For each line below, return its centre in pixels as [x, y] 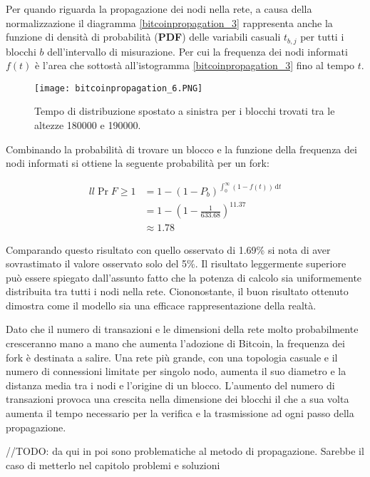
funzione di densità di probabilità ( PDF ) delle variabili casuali [143, 37]
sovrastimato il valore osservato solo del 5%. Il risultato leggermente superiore [176, 263]
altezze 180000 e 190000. [88, 125]
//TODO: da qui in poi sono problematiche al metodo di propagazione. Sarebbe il [185, 451]
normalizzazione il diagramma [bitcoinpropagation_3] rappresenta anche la [169, 22]
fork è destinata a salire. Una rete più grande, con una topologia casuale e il [172, 357]
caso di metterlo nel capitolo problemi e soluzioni [113, 465]
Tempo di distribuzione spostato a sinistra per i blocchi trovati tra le [185, 111]
